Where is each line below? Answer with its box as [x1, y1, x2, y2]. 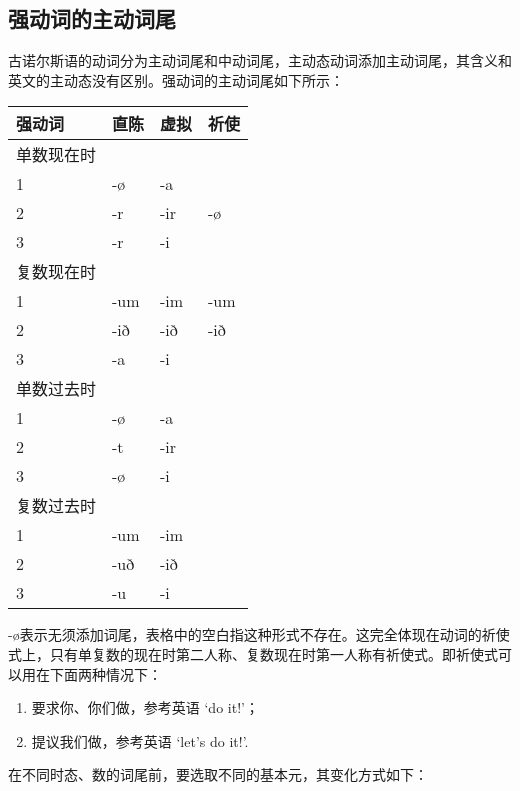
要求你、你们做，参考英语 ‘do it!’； [31, 697, 259, 718]
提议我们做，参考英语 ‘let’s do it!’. [31, 730, 249, 751]
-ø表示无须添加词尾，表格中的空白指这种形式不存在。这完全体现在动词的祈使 [8, 624, 510, 645]
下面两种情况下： [49, 663, 162, 684]
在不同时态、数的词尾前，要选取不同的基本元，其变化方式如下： [8, 764, 428, 785]
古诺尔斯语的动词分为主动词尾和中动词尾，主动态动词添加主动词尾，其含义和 [8, 50, 512, 71]
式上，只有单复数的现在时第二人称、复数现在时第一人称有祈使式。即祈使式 [8, 643, 498, 664]
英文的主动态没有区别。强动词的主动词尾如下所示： [8, 69, 344, 90]
